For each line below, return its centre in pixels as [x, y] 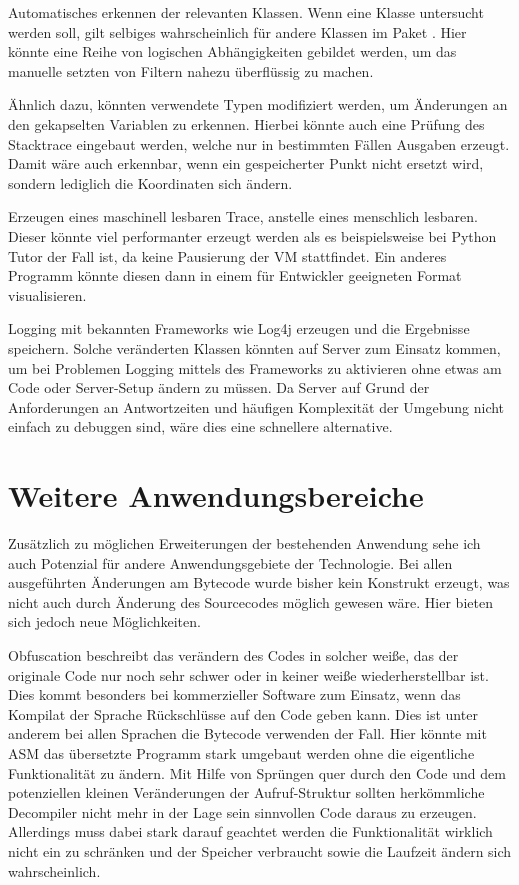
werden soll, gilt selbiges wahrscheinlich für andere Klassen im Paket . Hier [237, 31]
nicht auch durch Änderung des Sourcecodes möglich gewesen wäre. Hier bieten [250, 601]
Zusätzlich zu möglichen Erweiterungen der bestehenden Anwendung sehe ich [244, 543]
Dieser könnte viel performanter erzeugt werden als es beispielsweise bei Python [252, 235]
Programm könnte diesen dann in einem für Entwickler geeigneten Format [235, 275]
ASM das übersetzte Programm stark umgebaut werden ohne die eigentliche [241, 752]
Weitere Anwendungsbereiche [216, 495]
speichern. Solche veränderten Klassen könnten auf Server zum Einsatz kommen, [254, 347]
